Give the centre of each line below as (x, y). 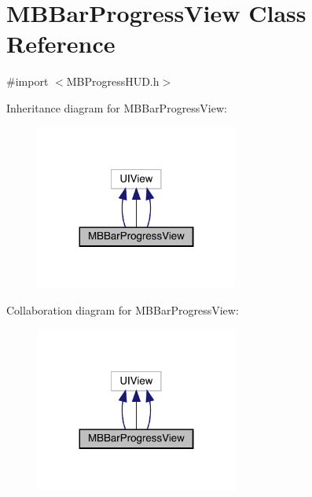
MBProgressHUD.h (113, 81)
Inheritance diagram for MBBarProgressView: (117, 107)
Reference (61, 44)
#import (28, 81)
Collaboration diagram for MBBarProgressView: (123, 310)
